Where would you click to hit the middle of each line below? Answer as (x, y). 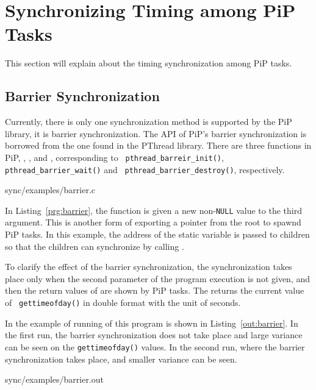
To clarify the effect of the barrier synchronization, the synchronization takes (149, 267)
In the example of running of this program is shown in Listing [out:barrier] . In (152, 323)
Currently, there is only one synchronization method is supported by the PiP (149, 122)
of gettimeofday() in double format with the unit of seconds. (123, 303)
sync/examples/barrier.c (50, 190)
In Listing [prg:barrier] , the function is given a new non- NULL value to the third (153, 210)
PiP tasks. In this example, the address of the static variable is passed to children (157, 234)
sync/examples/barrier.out (55, 379)
